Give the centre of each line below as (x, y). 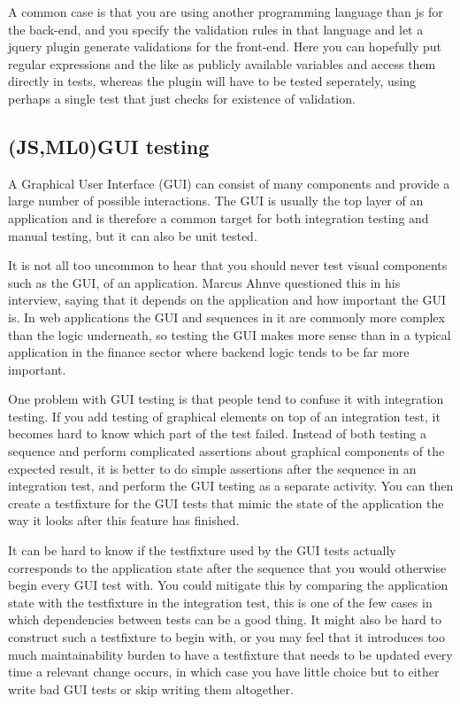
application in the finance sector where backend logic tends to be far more (209, 352)
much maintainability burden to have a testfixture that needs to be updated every (230, 654)
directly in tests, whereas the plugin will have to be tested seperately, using (212, 81)
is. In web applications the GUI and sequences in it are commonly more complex (226, 317)
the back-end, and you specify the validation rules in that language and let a (216, 29)
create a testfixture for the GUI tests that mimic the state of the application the (226, 503)
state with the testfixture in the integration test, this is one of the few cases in (220, 602)
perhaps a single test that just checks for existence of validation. (182, 98)
